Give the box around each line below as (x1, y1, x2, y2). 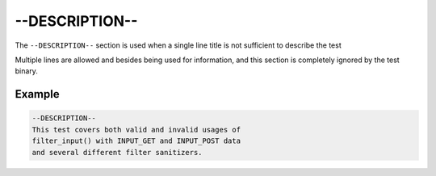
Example (15, 87, 60, 101)
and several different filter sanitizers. (31, 148, 203, 157)
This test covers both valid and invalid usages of (31, 125, 241, 134)
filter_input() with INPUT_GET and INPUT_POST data (31, 136, 241, 145)
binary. (15, 66, 38, 76)
